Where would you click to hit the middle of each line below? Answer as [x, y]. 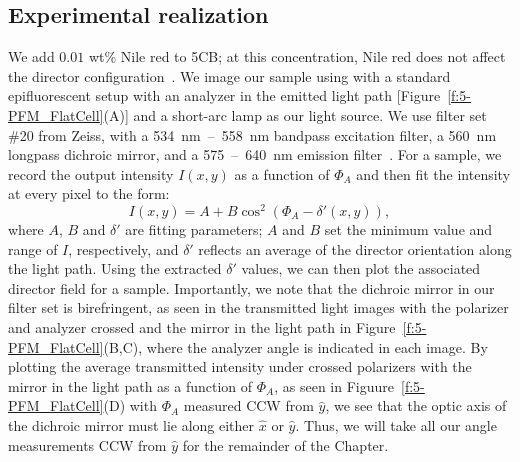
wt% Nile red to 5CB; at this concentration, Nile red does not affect [297, 56]
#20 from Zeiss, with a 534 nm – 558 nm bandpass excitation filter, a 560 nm [252, 134]
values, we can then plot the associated [361, 268]
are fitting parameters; [194, 229]
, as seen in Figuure [334, 385]
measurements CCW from [87, 444]
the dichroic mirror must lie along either [131, 424]
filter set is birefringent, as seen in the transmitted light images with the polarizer [258, 307]
